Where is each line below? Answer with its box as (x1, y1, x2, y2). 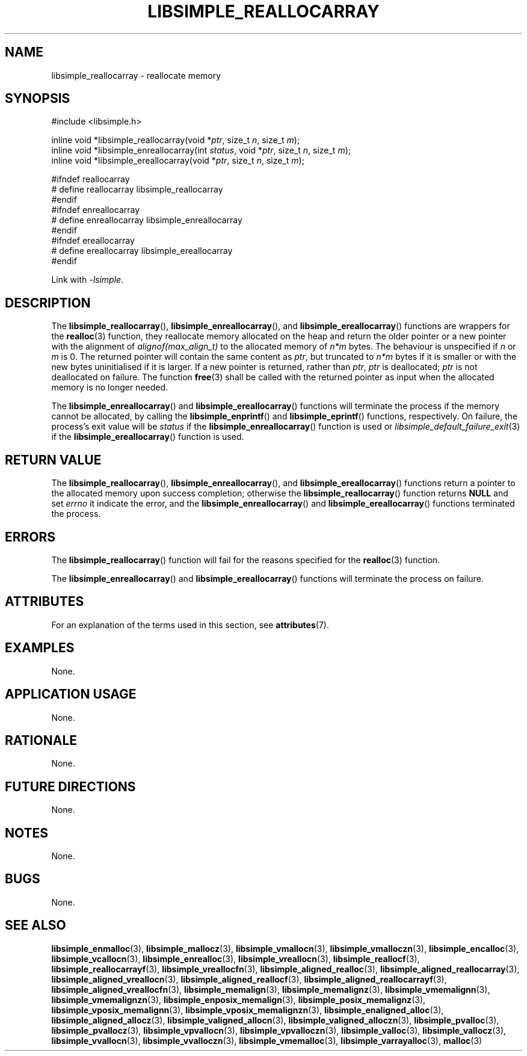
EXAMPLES (5, 640, 75, 656)
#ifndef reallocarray (51, 174, 130, 185)
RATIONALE (5, 732, 78, 748)
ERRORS (5, 529, 56, 545)
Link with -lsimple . (51, 274, 124, 285)
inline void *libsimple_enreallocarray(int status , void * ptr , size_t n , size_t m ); (51, 145, 351, 156)
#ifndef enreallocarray (51, 205, 140, 215)
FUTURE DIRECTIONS (5, 779, 136, 794)
